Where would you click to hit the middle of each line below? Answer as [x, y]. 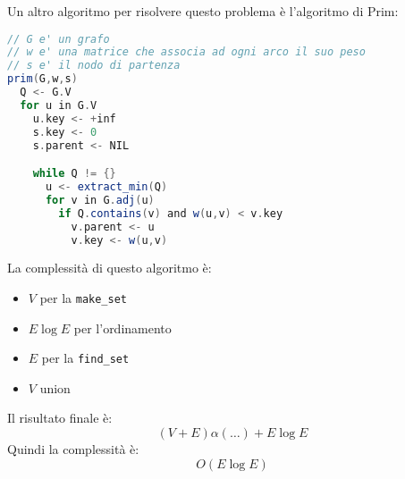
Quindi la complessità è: [73, 449]
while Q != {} [74, 174]
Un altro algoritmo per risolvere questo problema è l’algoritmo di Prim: [203, 11]
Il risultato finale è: [60, 418]
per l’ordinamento [122, 328]
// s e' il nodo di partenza [94, 66]
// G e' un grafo [59, 39]
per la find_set [85, 358]
